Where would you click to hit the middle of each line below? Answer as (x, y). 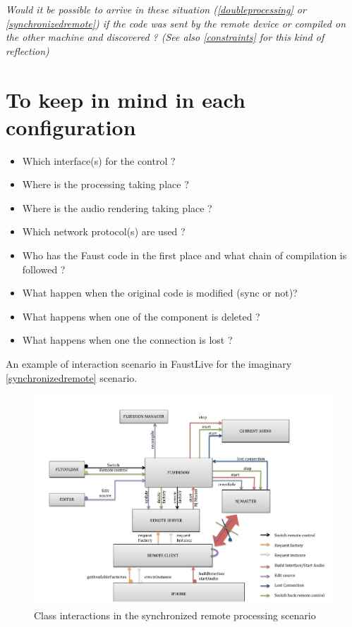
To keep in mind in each (126, 99)
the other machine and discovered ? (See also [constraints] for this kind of (165, 37)
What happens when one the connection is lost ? (127, 340)
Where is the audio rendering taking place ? (117, 207)
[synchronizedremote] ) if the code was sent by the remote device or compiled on (176, 23)
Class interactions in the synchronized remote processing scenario (175, 615)
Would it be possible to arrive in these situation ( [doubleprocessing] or (156, 9)
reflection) (28, 50)
